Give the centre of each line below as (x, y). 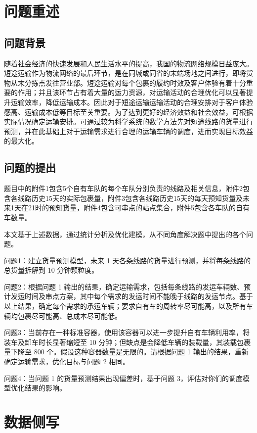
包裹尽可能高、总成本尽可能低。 (69, 315)
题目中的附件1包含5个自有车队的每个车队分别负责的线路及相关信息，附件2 (123, 188)
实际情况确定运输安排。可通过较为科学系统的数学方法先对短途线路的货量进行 (128, 121)
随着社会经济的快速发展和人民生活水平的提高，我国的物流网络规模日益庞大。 (128, 63)
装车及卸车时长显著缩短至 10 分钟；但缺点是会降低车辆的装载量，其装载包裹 (128, 342)
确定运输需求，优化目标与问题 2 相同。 (67, 361)
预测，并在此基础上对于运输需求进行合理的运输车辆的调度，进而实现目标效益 (128, 131)
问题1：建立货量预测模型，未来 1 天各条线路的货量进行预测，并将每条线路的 (128, 260)
